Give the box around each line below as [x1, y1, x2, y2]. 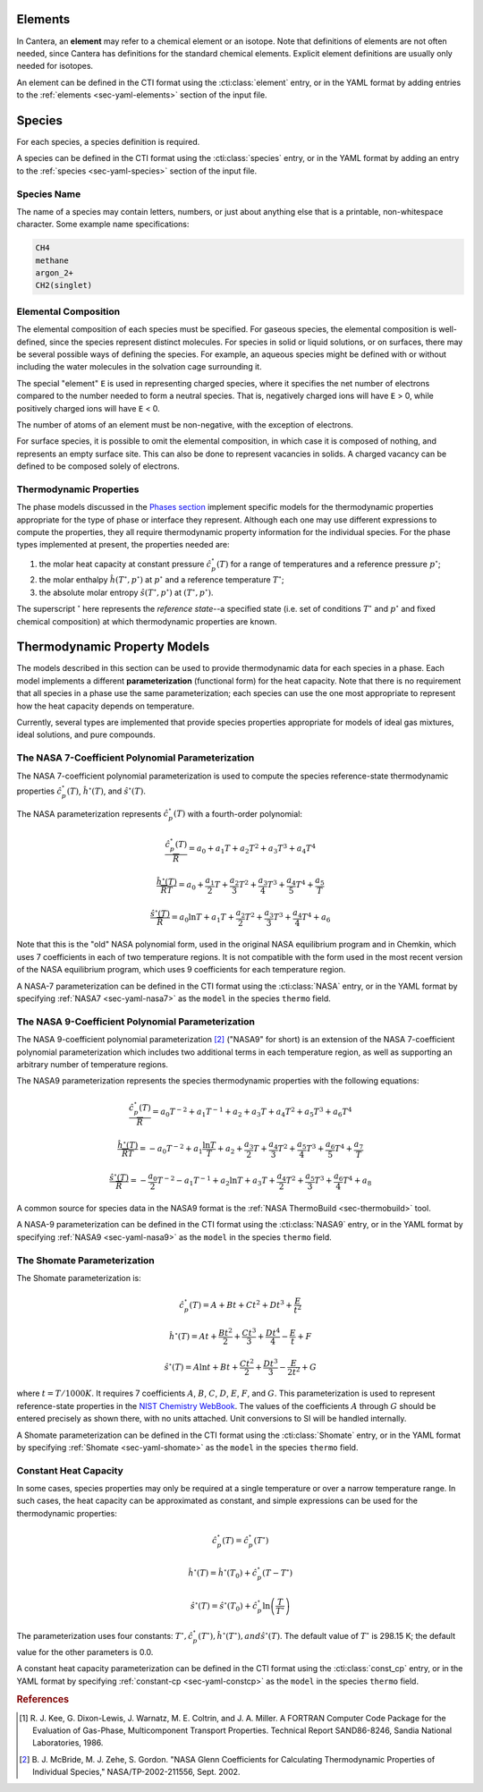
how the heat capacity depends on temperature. [16, 701, 195, 711]
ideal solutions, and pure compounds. [16, 729, 156, 740]
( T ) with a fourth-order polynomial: [173, 808, 303, 819]
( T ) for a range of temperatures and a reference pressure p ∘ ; [216, 557, 441, 569]
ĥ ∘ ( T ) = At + [168, 1329, 218, 1342]
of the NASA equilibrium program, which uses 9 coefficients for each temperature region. [16, 964, 346, 975]
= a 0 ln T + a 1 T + [171, 913, 235, 925]
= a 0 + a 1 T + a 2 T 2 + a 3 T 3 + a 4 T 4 [188, 842, 317, 856]
